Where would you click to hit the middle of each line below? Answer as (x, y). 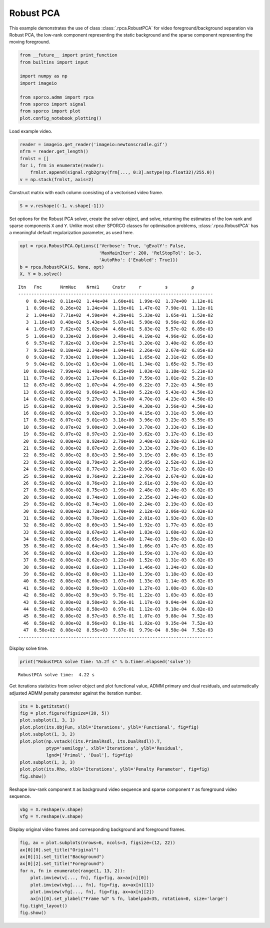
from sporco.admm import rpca (57, 97)
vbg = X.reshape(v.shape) (51, 809)
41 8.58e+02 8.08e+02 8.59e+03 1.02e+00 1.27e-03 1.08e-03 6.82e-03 (118, 588)
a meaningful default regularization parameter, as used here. (72, 233)
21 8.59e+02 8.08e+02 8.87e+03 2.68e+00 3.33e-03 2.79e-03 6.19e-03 (118, 448)
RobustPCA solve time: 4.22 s (56, 675)
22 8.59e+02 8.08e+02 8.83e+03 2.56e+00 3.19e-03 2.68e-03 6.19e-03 (118, 455)
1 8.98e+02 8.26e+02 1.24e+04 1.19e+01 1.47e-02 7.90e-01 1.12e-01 (119, 308)
